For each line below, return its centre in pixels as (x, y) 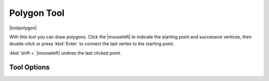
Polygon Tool (37, 13)
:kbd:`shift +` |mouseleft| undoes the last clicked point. (65, 53)
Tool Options (29, 67)
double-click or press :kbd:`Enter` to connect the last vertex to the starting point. (92, 44)
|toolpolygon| (23, 28)
